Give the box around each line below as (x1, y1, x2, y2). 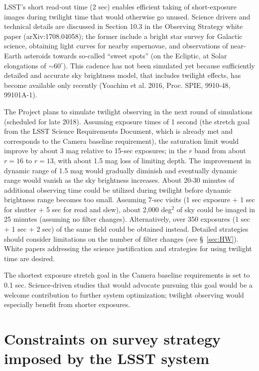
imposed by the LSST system (4, 348, 210, 369)
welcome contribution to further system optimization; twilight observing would (4, 289, 244, 300)
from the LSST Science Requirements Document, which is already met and (4, 126, 233, 136)
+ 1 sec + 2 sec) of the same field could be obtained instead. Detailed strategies (4, 224, 249, 234)
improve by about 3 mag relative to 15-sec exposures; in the (4, 145, 187, 156)
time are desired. (4, 253, 55, 263)
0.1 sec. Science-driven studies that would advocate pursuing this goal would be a (4, 280, 253, 290)
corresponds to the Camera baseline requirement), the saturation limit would (4, 135, 239, 146)
